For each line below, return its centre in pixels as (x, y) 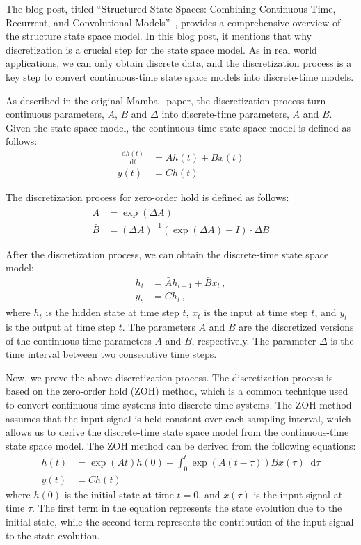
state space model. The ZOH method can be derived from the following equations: (181, 445)
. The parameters (159, 327)
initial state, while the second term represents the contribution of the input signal (180, 521)
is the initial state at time (119, 494)
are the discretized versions (296, 327)
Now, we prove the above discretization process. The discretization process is (169, 377)
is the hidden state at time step (112, 312)
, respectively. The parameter (254, 340)
